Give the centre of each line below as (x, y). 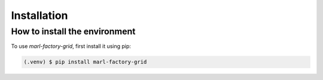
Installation (39, 15)
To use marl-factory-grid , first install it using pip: (71, 46)
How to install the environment (73, 31)
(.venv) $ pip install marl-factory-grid (85, 62)
